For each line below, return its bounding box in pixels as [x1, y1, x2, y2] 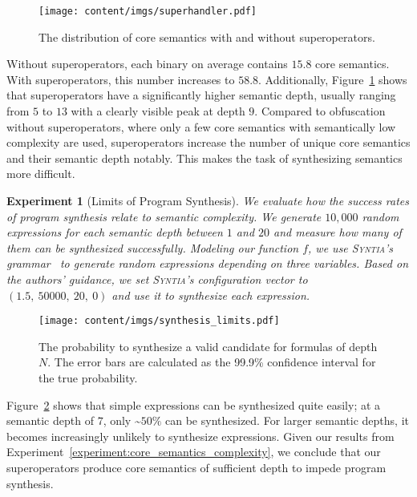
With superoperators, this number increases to [6, 71, 235, 87]
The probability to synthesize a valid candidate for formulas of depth [38, 337, 378, 354]
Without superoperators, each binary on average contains [6, 55, 288, 72]
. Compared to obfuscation [254, 103, 386, 119]
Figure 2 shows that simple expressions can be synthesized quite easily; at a [6, 396, 381, 413]
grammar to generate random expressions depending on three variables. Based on [6, 255, 409, 272]
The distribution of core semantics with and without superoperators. [38, 28, 375, 45]
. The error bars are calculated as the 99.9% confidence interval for [47, 354, 376, 370]
